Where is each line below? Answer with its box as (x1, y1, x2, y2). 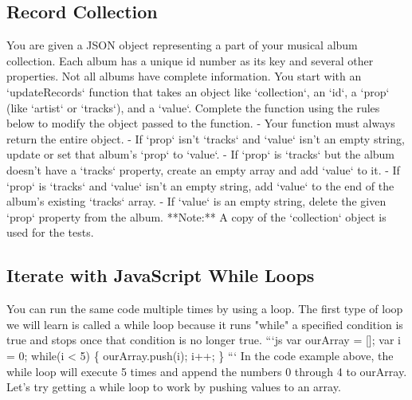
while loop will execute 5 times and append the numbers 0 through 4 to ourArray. (6, 363, 407, 379)
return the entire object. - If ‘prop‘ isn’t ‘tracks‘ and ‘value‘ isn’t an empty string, (6, 130, 405, 147)
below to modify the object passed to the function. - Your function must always (6, 115, 395, 131)
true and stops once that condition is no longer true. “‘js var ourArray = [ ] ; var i (6, 331, 401, 348)
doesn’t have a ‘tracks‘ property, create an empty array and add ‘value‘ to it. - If (6, 161, 400, 178)
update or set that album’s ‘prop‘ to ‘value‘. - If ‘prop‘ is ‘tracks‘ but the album (6, 146, 395, 163)
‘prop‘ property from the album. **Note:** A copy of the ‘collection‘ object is (6, 208, 386, 225)
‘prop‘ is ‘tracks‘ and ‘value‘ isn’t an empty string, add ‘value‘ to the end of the (6, 177, 394, 194)
